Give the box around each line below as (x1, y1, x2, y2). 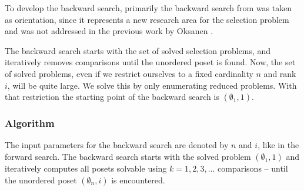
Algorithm (5, 116, 55, 130)
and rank (263, 67, 296, 79)
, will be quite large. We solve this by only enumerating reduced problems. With (7, 79, 297, 91)
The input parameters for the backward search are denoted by (5, 139, 229, 151)
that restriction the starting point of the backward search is (5, 91, 219, 103)
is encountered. (111, 173, 165, 186)
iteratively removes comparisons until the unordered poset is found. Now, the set (5, 56, 296, 68)
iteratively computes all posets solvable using (5, 162, 167, 174)
